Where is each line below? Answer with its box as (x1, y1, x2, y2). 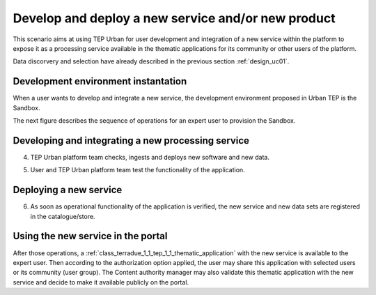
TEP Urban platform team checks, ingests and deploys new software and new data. (30, 153, 269, 161)
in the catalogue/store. (30, 212, 95, 220)
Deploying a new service (13, 184, 123, 196)
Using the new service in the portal (13, 230, 168, 242)
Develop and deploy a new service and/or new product (13, 10, 336, 26)
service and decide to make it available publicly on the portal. (13, 278, 189, 286)
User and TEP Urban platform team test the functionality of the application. (30, 166, 245, 174)
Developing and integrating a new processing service (13, 135, 250, 146)
